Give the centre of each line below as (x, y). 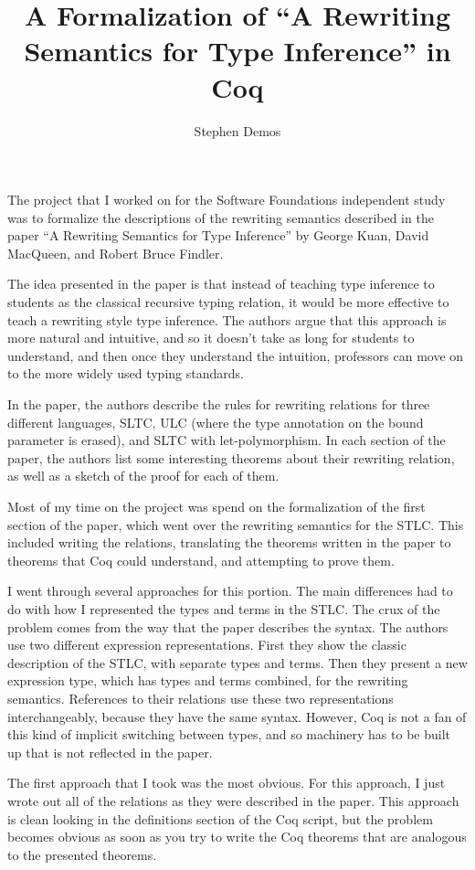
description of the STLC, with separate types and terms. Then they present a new (237, 662)
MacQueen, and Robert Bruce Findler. (116, 253)
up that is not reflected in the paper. (110, 752)
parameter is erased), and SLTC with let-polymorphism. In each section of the (227, 440)
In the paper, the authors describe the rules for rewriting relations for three (219, 404)
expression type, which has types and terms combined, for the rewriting (208, 680)
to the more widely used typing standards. (126, 373)
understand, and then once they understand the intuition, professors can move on (236, 355)
